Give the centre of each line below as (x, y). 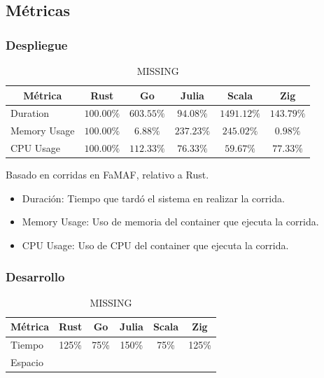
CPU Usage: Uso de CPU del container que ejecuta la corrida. (155, 245)
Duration (30, 113)
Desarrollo (35, 276)
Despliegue (37, 44)
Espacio (27, 362)
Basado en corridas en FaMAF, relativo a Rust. (107, 175)
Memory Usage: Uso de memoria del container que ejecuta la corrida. (170, 222)
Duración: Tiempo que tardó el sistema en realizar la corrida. (153, 198)
